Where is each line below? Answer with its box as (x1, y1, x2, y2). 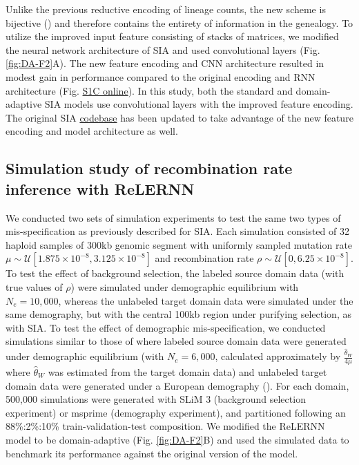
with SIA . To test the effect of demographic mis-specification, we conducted (6, 320, 326, 334)
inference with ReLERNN (6, 178, 195, 199)
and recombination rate (155, 251, 254, 265)
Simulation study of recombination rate (6, 158, 293, 179)
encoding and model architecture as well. (6, 124, 178, 138)
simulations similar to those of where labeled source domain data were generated (6, 334, 347, 348)
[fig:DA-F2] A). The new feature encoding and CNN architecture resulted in (6, 56, 324, 70)
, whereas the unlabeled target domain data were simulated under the (58, 293, 353, 307)
